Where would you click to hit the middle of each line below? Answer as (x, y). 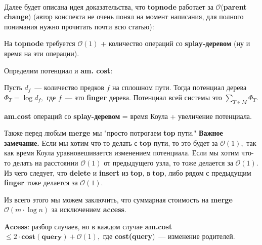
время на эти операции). (42, 53)
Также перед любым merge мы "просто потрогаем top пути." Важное (114, 133)
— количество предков (69, 87)
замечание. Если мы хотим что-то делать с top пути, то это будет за (111, 142)
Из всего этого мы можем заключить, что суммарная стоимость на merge (118, 199)
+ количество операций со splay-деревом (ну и (176, 43)
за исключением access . (89, 209)
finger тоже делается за (41, 182)
